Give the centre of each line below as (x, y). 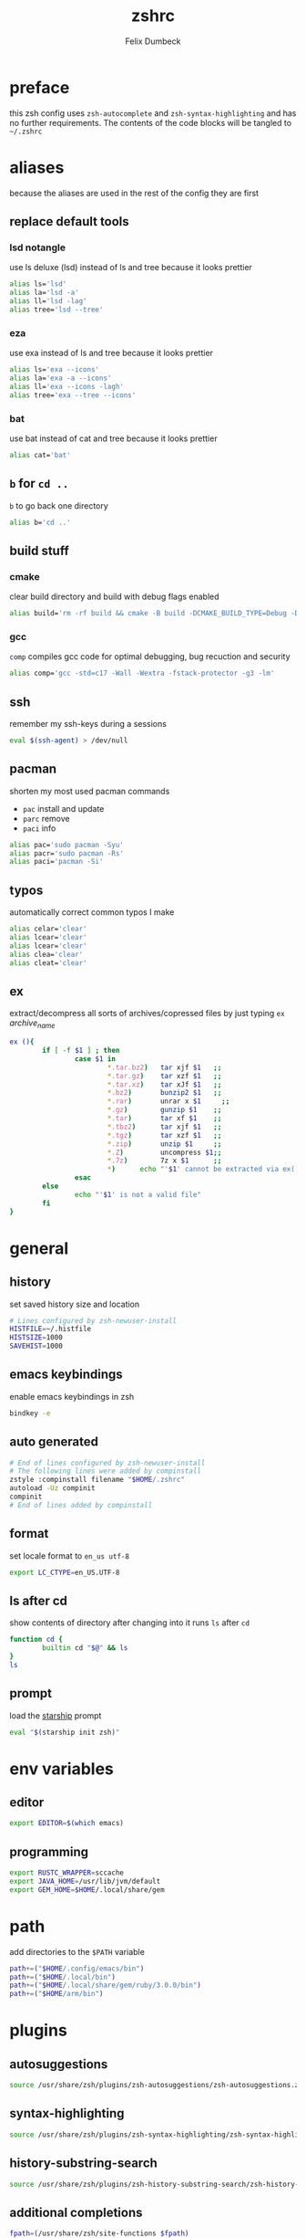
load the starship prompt (56, 1715)
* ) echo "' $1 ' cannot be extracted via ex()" (205, 1170)
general (39, 1248)
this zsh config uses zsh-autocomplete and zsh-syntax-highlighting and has (153, 113)
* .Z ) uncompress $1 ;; (164, 1152)
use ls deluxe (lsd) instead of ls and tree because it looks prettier (131, 268)
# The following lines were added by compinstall (106, 1471)
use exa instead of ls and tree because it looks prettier (112, 353)
